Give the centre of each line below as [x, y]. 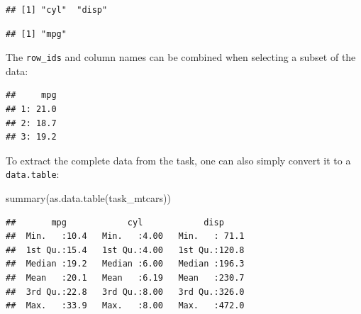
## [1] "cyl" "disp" [57, 10]
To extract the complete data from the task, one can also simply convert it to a [178, 160]
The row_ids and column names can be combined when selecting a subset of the [181, 57]
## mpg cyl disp [115, 222]
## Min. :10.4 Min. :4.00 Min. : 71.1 [125, 236]
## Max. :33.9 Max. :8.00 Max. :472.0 [125, 306]
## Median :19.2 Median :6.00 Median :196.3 [125, 264]
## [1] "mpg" [36, 34]
